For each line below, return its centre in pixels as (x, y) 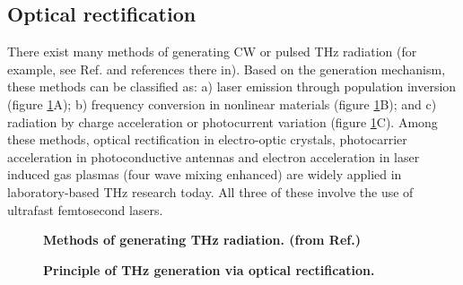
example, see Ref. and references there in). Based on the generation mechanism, (227, 69)
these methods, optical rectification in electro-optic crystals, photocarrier (207, 139)
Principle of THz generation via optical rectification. (209, 269)
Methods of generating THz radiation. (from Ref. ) (202, 240)
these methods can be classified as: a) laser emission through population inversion (232, 86)
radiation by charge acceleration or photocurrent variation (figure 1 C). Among (223, 121)
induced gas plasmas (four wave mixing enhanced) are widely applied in (205, 174)
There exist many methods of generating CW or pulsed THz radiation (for (212, 52)
